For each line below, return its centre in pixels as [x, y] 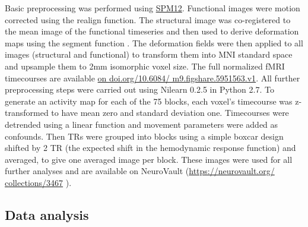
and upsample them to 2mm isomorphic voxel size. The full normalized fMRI [145, 66]
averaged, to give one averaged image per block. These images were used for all [149, 159]
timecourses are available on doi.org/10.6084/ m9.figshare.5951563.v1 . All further [153, 78]
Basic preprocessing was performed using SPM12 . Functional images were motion [153, 8]
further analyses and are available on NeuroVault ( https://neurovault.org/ [140, 171]
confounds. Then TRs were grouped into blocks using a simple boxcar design [144, 136]
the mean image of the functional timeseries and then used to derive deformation [152, 31]
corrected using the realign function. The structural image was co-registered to [148, 19]
